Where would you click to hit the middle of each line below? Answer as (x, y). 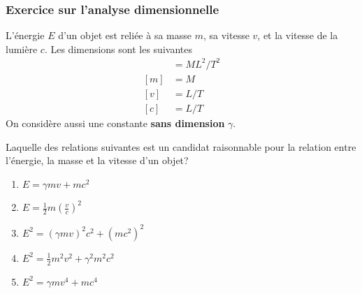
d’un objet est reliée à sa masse (125, 35)
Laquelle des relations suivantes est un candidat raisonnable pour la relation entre (181, 146)
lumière (22, 49)
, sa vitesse (226, 35)
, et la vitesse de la (298, 35)
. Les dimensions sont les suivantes (118, 49)
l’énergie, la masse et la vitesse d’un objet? (97, 160)
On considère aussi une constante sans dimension (115, 123)
